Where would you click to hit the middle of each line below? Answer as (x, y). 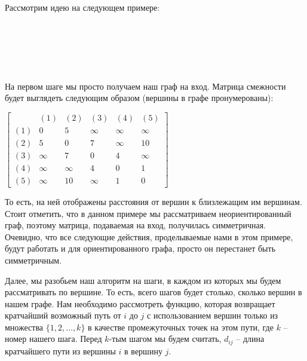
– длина (250, 339)
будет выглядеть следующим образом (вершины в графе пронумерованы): (139, 98)
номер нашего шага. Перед (53, 339)
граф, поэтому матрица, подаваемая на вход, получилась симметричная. (135, 225)
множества (24, 327)
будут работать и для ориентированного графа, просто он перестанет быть (140, 248)
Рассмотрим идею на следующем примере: (82, 7)
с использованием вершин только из (213, 315)
